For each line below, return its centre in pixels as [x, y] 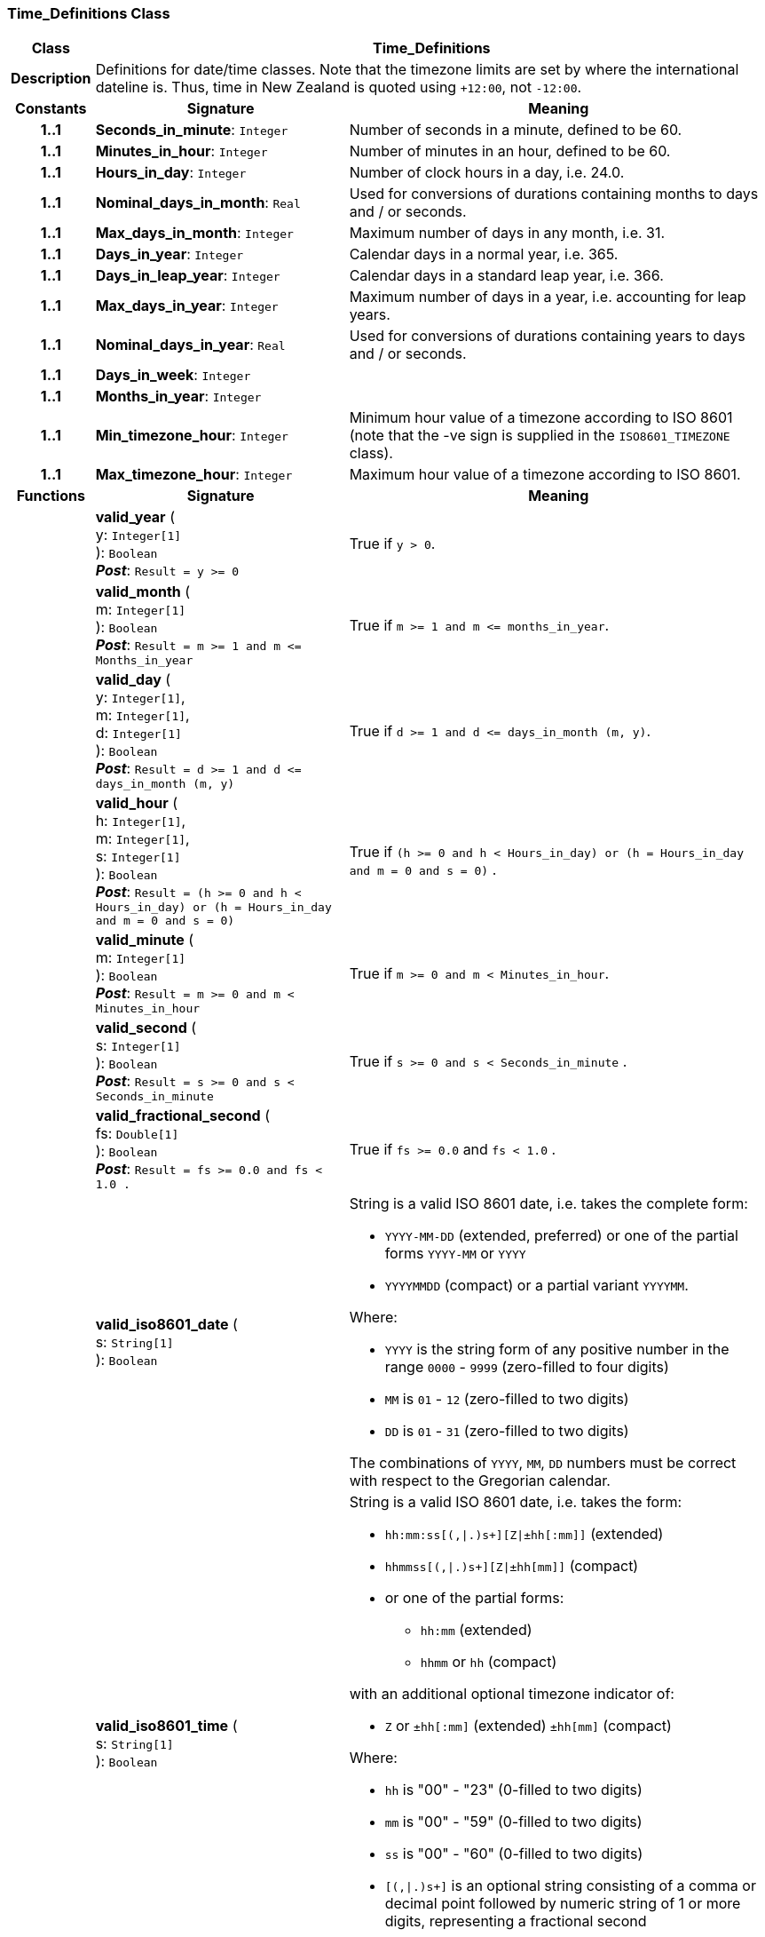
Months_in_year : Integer [178, 397]
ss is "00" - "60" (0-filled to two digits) [514, 1854]
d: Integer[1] [138, 733]
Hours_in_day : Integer [171, 173]
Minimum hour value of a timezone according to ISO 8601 [541, 418]
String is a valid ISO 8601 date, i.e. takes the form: [516, 1502]
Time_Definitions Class [89, 13]
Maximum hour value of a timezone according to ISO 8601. [545, 475]
